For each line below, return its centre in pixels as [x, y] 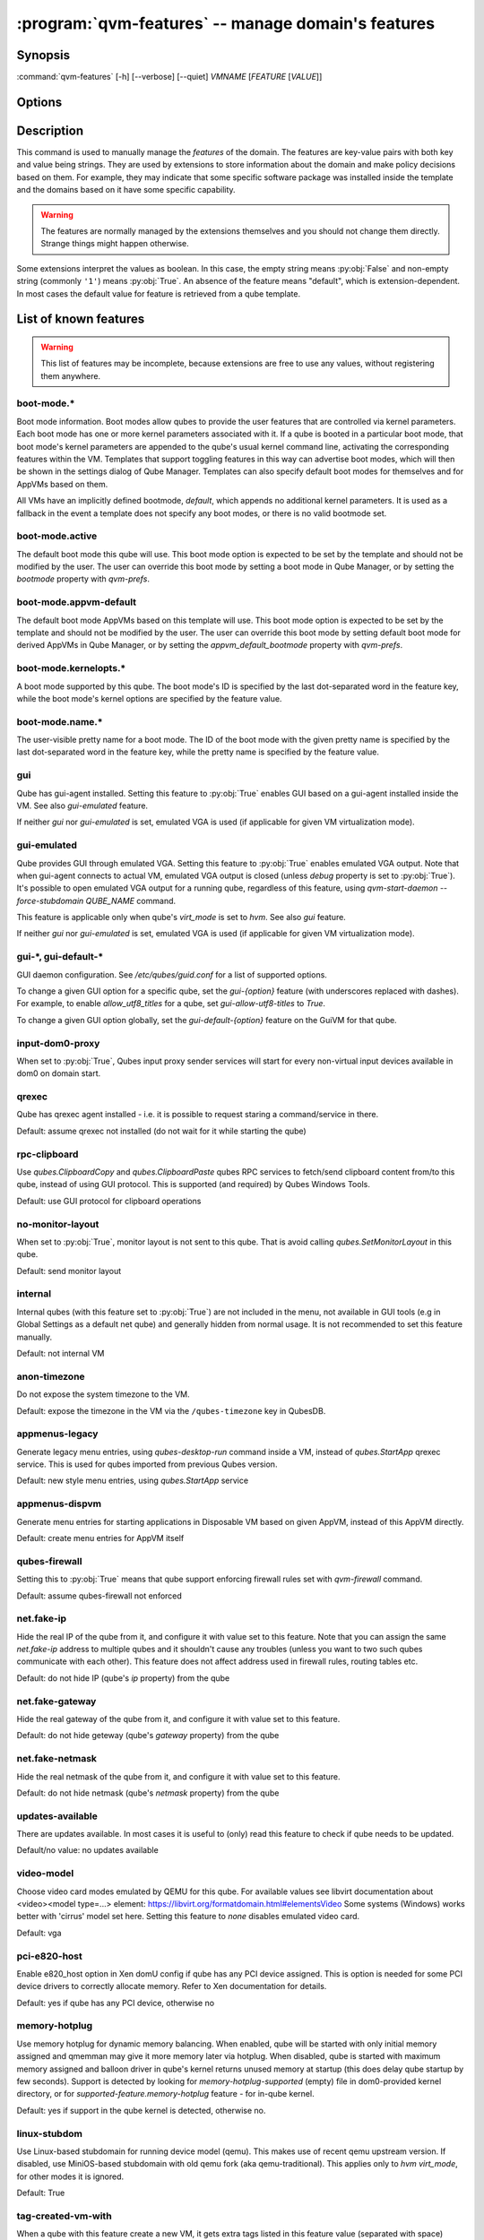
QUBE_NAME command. [131, 900]
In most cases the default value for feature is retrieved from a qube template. [158, 293]
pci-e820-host [49, 1956]
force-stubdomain [50, 900]
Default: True [41, 2193]
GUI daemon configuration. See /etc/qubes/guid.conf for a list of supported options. [172, 974]
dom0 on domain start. [59, 1073]
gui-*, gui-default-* [60, 957]
